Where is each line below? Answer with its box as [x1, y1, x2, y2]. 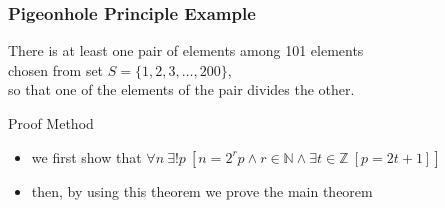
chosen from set [8, 59, 104, 80]
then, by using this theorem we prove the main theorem [31, 180, 373, 201]
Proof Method [8, 113, 94, 133]
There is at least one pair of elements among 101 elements [8, 40, 364, 61]
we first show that [31, 146, 142, 167]
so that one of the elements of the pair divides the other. [8, 79, 355, 100]
